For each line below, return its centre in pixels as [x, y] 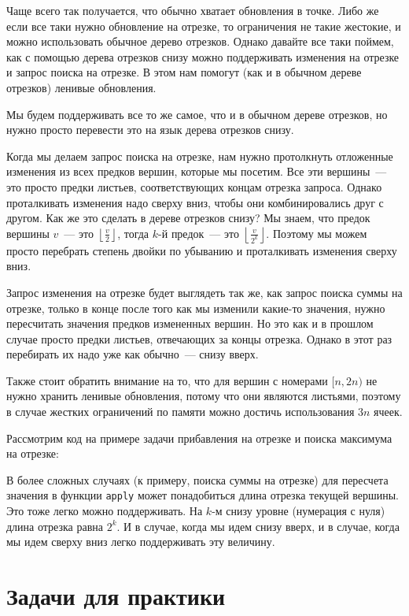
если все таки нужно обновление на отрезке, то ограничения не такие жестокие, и [204, 26]
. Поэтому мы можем [317, 233]
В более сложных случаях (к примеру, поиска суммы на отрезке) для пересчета [197, 479]
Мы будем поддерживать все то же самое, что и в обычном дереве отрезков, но [197, 114]
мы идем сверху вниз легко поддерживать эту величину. [141, 542]
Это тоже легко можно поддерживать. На [105, 511]
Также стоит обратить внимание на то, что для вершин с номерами [167, 380]
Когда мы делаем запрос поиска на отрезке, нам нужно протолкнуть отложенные [200, 156]
